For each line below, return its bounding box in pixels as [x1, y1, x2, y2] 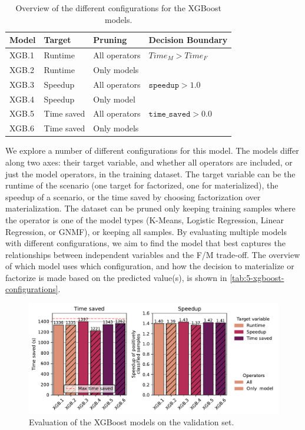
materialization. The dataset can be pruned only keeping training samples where [5, 202, 296, 214]
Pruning [93, 34, 127, 46]
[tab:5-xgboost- [230, 271, 284, 283]
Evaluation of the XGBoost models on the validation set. [29, 416, 234, 428]
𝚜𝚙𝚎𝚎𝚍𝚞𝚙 [148, 81, 179, 90]
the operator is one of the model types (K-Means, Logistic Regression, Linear [5, 213, 284, 226]
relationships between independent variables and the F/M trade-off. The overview [5, 248, 300, 260]
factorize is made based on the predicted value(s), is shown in [5, 271, 227, 283]
